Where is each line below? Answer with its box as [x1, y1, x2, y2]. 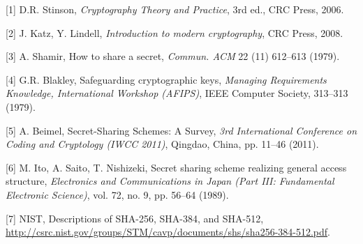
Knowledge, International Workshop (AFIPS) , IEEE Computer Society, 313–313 [6, 86, 348, 100]
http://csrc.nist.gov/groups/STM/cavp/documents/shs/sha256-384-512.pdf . [6, 224, 331, 239]
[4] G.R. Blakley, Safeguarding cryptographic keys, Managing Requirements [6, 72, 327, 86]
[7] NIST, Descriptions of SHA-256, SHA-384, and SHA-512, [6, 211, 264, 225]
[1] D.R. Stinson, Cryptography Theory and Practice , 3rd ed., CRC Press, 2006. [6, 2, 344, 16]
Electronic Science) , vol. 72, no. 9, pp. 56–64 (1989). [6, 187, 229, 201]
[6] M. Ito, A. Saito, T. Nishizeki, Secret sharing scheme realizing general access [6, 160, 347, 174]
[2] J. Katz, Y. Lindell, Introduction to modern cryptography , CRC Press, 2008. [6, 25, 343, 40]
